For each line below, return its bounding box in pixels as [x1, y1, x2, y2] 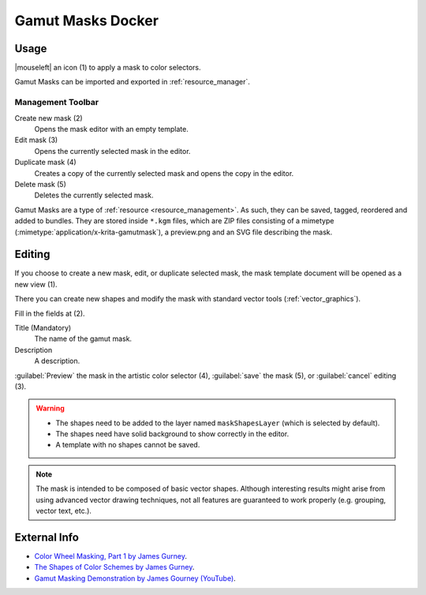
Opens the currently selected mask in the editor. [34, 146, 191, 155]
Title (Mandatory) [14, 323, 72, 332]
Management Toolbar [14, 97, 99, 108]
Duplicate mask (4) [14, 158, 77, 167]
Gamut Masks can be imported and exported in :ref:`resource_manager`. [14, 77, 250, 87]
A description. [34, 356, 80, 366]
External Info [14, 530, 79, 544]
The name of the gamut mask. [34, 334, 133, 343]
